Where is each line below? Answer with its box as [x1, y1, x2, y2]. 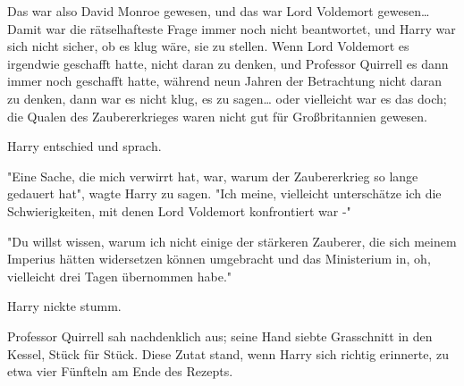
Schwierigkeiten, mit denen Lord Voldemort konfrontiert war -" [7, 201, 351, 220]
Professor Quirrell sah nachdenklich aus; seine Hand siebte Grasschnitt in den [7, 326, 433, 345]
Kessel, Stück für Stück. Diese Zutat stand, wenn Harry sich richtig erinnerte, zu [7, 344, 449, 363]
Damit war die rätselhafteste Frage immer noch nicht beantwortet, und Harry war [7, 19, 456, 38]
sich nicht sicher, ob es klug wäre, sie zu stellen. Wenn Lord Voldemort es [7, 37, 409, 55]
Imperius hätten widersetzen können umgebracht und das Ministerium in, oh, [7, 249, 431, 268]
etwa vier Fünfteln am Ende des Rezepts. [7, 362, 233, 381]
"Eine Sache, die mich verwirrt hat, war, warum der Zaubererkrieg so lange [7, 166, 418, 185]
